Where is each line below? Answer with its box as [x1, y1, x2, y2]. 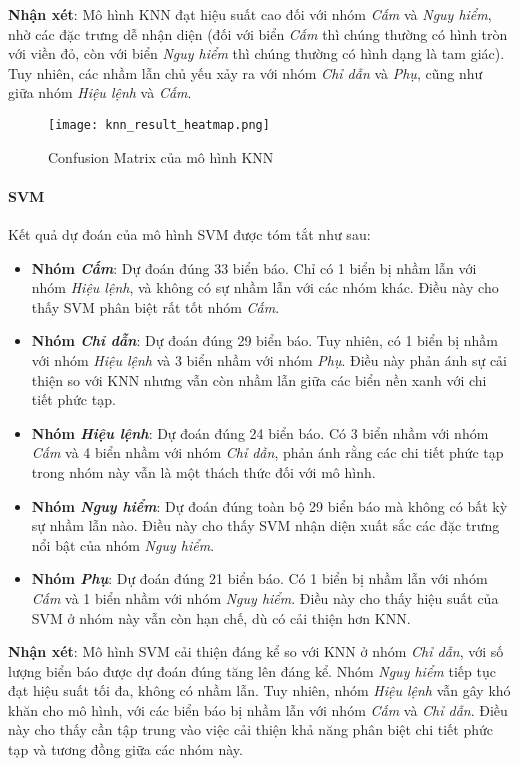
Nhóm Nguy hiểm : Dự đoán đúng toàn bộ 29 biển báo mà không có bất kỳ [31, 495, 508, 516]
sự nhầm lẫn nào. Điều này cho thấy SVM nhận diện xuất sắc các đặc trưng [31, 515, 500, 536]
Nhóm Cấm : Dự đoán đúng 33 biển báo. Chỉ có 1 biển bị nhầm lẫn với [31, 257, 477, 278]
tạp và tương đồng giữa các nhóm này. [8, 739, 243, 760]
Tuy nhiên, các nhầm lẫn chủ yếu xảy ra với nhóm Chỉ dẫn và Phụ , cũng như [8, 62, 483, 83]
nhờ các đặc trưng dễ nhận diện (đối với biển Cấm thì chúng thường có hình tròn [8, 23, 508, 44]
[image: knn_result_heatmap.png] [48, 117, 270, 132]
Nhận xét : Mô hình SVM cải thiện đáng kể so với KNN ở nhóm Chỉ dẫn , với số [8, 641, 504, 662]
